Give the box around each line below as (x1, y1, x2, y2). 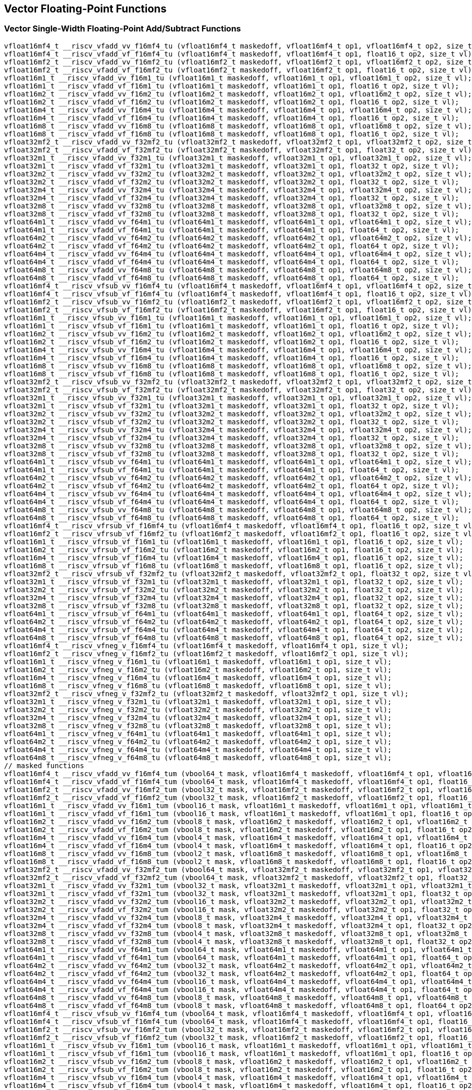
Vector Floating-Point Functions (4, 2, 166, 15)
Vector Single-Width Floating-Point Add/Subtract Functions (4, 23, 241, 34)
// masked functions (4, 761, 84, 770)
